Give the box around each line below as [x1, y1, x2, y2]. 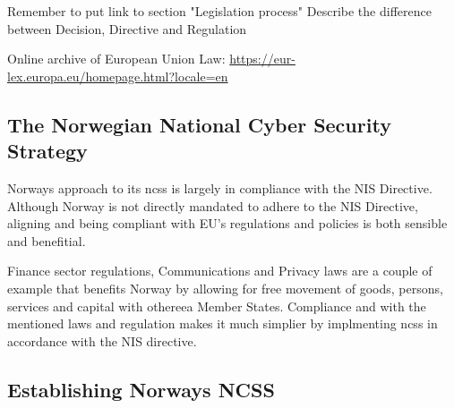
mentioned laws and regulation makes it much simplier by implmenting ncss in [7, 314, 438, 333]
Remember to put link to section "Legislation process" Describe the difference [7, 2, 432, 20]
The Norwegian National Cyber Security [7, 110, 391, 138]
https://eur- [229, 49, 296, 68]
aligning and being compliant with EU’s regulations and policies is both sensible [7, 214, 448, 233]
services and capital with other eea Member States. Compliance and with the [7, 296, 426, 315]
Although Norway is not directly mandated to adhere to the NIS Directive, [7, 196, 418, 215]
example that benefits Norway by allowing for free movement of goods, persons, [7, 278, 443, 297]
